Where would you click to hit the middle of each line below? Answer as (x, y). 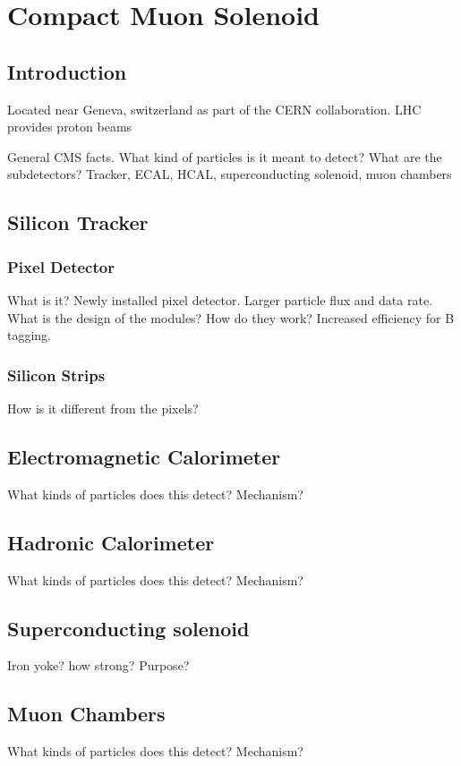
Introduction (67, 71)
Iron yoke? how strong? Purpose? (98, 665)
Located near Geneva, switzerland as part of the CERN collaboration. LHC (214, 109)
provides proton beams (70, 127)
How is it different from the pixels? (103, 408)
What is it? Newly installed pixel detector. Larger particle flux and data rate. (220, 299)
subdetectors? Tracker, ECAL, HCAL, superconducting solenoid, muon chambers (230, 174)
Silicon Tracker (78, 222)
